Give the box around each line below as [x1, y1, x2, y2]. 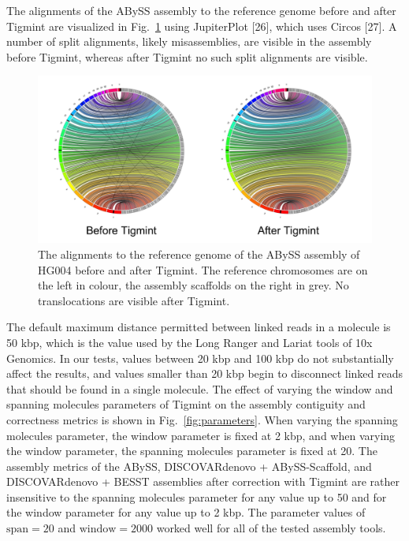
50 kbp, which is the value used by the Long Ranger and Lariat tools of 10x [6, 334, 373, 350]
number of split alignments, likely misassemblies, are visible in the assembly [6, 33, 372, 50]
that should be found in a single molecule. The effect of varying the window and [6, 380, 393, 397]
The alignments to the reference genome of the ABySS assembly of [38, 245, 360, 262]
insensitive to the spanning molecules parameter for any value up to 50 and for [6, 488, 387, 505]
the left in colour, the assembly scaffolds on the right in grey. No [38, 277, 349, 293]
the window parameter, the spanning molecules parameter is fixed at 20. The [6, 442, 377, 459]
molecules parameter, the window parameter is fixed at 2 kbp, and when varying [6, 427, 396, 443]
